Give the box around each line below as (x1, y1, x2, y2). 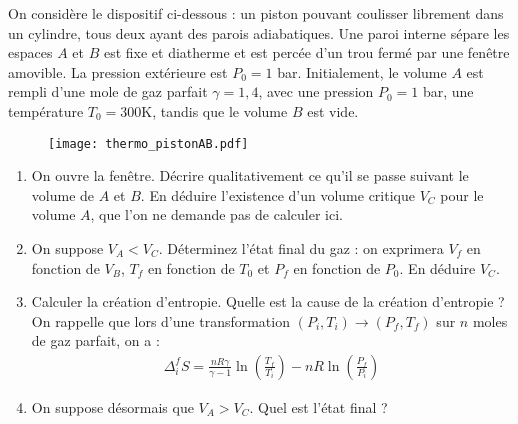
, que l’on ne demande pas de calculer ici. (90, 204, 344, 225)
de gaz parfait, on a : (31, 330, 160, 351)
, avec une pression (258, 81, 374, 102)
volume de (31, 184, 95, 205)
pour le (440, 184, 484, 205)
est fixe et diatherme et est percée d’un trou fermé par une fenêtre (103, 42, 510, 63)
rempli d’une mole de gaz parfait (8, 81, 208, 102)
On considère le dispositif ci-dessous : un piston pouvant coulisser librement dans (8, 3, 504, 23)
